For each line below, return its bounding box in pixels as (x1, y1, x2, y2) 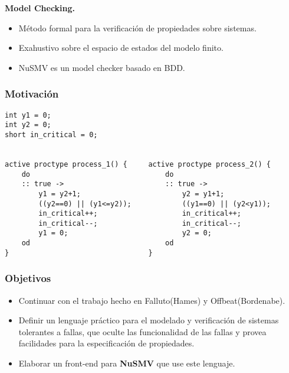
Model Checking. (5, 2, 75, 14)
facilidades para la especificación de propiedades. (18, 337, 195, 349)
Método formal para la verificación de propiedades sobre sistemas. (18, 21, 257, 34)
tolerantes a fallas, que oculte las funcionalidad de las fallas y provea (18, 325, 267, 338)
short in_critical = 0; (5, 130, 98, 139)
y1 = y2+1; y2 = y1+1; (38, 189, 225, 198)
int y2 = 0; (5, 121, 51, 129)
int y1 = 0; (5, 111, 51, 119)
